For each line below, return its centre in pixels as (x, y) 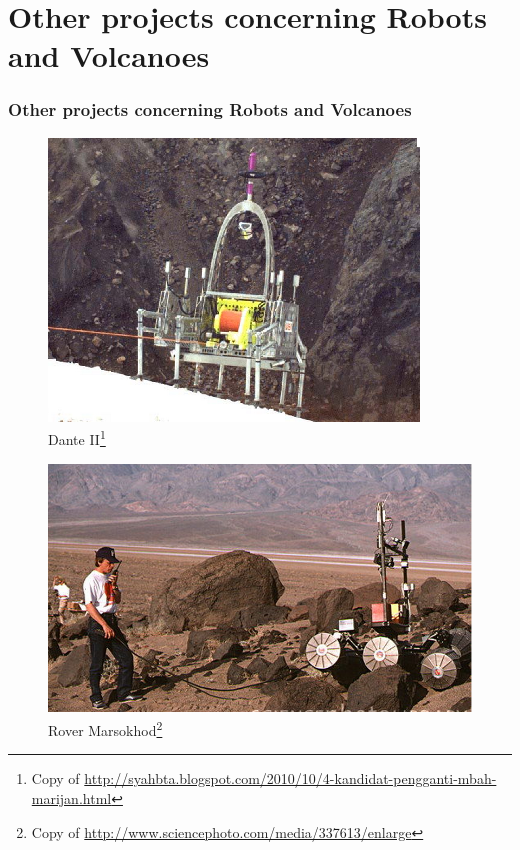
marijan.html (71, 797)
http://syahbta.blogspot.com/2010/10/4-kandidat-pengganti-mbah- (290, 778)
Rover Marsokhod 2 (105, 728)
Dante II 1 (77, 438)
